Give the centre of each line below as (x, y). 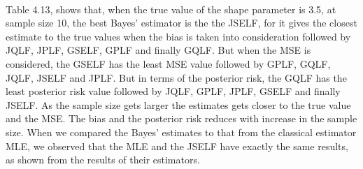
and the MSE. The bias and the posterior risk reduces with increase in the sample (181, 118)
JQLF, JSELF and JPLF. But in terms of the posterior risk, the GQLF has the (176, 77)
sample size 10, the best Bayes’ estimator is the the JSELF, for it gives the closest (181, 23)
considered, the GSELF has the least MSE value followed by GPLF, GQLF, (168, 63)
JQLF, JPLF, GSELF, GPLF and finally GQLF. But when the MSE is (158, 50)
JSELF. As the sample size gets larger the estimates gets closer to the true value (178, 104)
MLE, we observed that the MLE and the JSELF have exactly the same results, (177, 146)
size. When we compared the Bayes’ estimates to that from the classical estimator (181, 132)
